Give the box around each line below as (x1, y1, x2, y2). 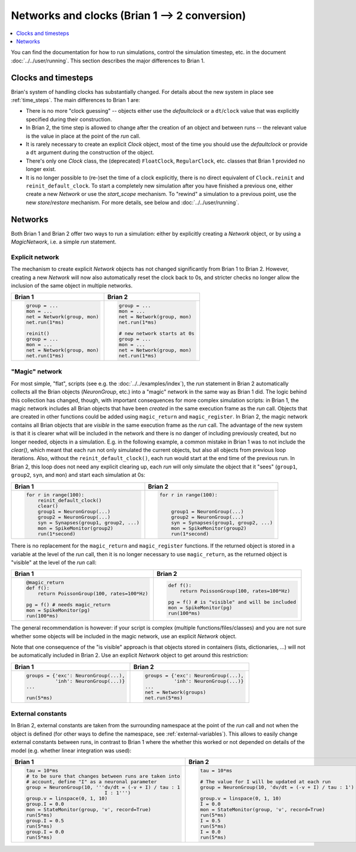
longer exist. (26, 166, 56, 173)
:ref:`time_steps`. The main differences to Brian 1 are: (11, 97, 141, 104)
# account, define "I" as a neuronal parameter (26, 778, 157, 785)
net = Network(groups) (144, 689, 206, 695)
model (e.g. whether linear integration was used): (11, 747, 132, 754)
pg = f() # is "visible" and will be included (168, 598, 296, 605)
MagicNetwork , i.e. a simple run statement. (11, 238, 117, 245)
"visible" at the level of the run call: (11, 559, 97, 566)
